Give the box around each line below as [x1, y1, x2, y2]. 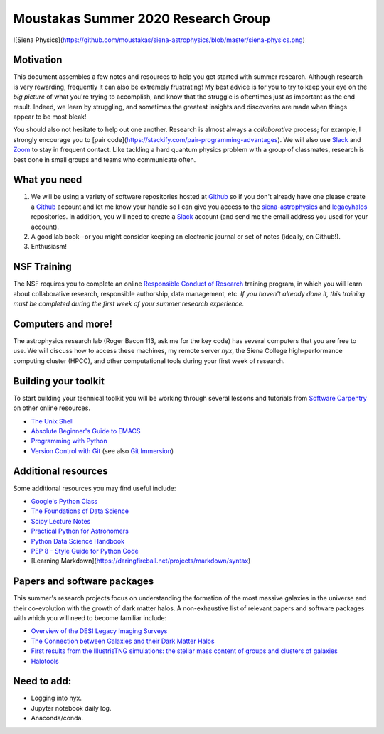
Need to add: [13, 675, 72, 687]
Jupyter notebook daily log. [31, 703, 112, 712]
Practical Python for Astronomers [31, 527, 129, 536]
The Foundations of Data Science [31, 507, 129, 515]
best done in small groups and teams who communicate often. [13, 155, 196, 163]
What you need [13, 174, 82, 186]
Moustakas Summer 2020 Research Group [13, 11, 270, 26]
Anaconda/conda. [31, 714, 84, 723]
